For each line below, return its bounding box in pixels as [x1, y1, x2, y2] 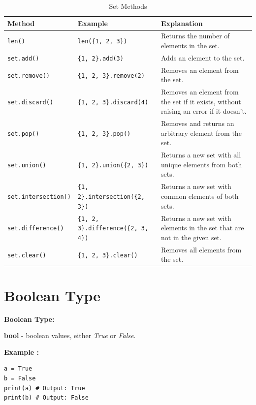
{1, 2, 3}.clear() [77, 251, 138, 259]
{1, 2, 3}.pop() [77, 130, 131, 137]
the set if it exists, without [160, 96, 241, 106]
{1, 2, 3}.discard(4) [77, 98, 149, 106]
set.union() [7, 161, 46, 169]
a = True [4, 365, 32, 373]
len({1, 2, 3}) [77, 38, 128, 45]
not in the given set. [160, 232, 222, 242]
